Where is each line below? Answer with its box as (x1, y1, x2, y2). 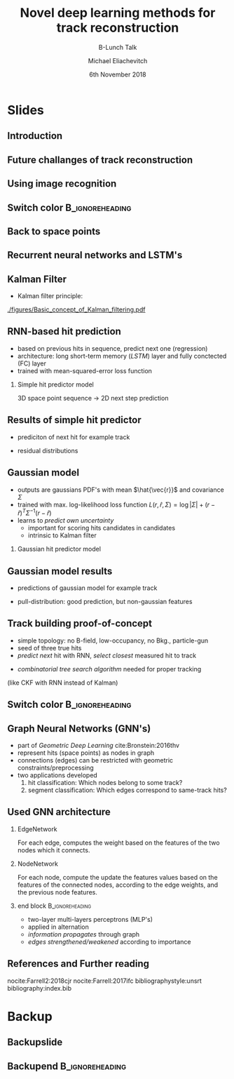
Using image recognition (7, 177, 117, 190)
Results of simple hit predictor (7, 414, 142, 426)
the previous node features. (17, 887, 98, 896)
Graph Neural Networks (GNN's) (7, 723, 151, 735)
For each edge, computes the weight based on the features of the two (17, 838, 220, 847)
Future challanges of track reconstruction (7, 154, 193, 166)
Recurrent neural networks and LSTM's (7, 249, 183, 261)
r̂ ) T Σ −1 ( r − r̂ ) (17, 507, 52, 517)
